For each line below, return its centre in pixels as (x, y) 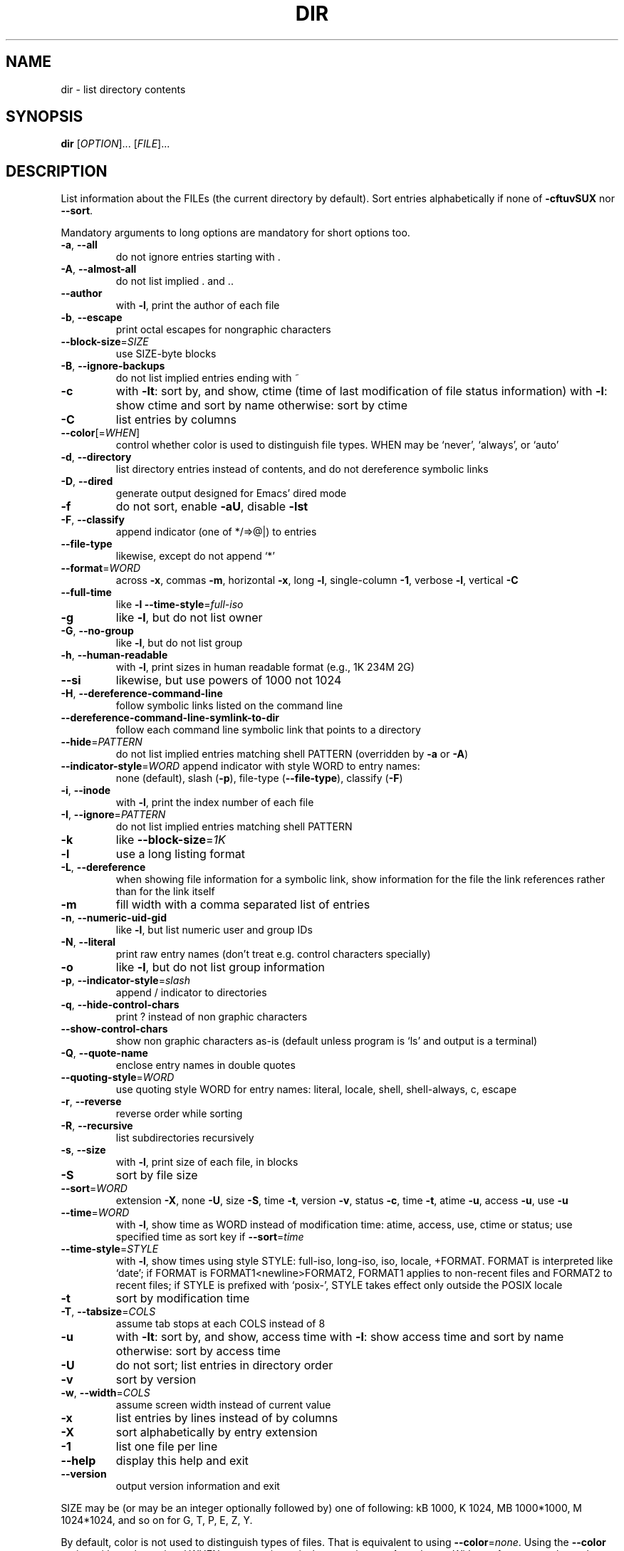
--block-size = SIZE (105, 342)
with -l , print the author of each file (198, 305)
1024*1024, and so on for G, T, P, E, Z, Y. (157, 1520)
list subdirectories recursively (185, 1138)
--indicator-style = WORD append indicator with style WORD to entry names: (240, 766)
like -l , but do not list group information (220, 967)
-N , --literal (88, 942)
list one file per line (167, 1447)
